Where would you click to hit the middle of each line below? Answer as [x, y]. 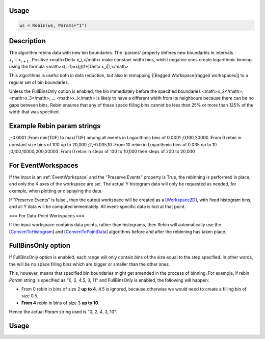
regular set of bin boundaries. [39, 82]
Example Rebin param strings [55, 126]
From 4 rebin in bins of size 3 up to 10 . [60, 303]
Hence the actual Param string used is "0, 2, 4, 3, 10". [63, 312]
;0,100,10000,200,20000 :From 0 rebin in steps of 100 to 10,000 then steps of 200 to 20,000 [102, 151]
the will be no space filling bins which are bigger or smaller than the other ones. [90, 264]
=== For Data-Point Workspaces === [47, 215]
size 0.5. [30, 296]
